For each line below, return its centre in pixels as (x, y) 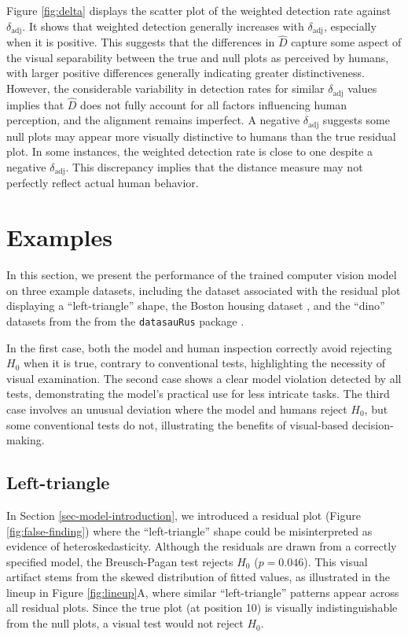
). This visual (336, 561)
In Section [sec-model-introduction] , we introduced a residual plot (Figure (184, 515)
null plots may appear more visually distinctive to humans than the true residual (201, 136)
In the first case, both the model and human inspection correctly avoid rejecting (199, 347)
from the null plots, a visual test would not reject (125, 623)
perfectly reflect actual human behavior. (103, 183)
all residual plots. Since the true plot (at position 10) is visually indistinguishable (202, 608)
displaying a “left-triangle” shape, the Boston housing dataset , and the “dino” (196, 306)
